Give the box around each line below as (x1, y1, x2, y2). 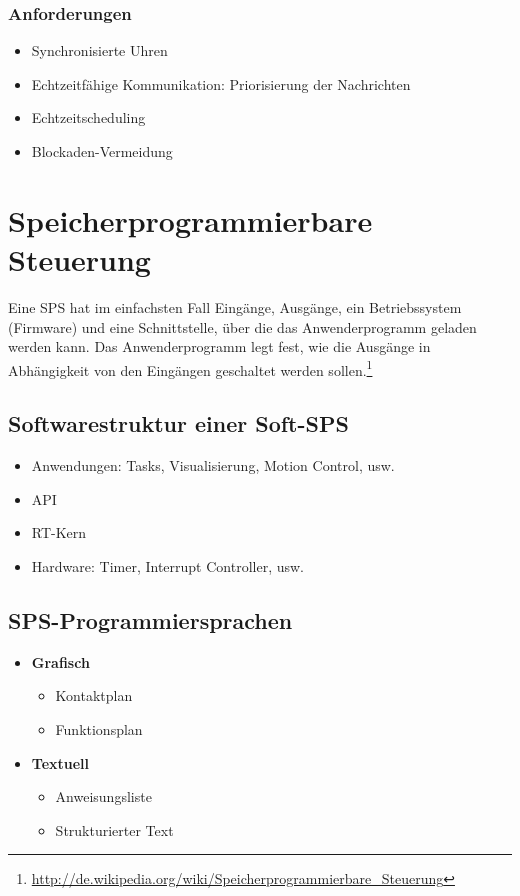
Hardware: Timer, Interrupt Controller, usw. (31, 555, 304, 576)
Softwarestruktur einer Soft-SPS (8, 408, 349, 439)
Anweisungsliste (55, 786, 152, 807)
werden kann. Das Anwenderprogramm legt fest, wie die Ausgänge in (8, 336, 431, 357)
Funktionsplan (55, 718, 143, 739)
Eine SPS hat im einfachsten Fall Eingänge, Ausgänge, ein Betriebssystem (8, 296, 462, 317)
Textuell (31, 752, 90, 773)
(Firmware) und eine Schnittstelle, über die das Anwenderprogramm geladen (8, 316, 477, 337)
